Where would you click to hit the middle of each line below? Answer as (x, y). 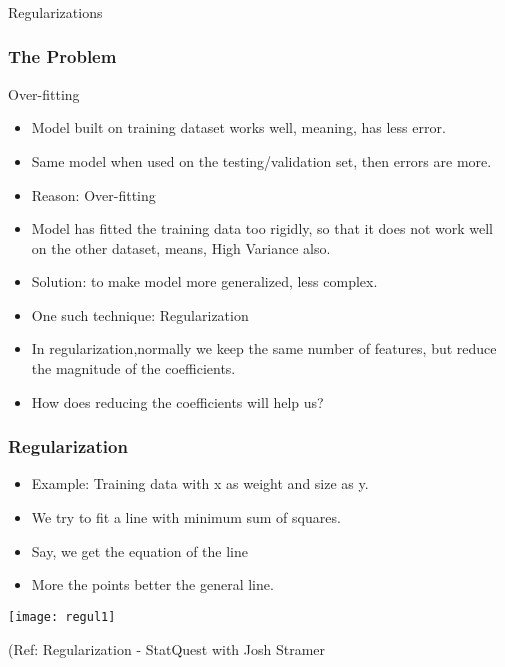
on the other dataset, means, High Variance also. (181, 247)
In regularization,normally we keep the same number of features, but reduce (264, 348)
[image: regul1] (62, 616)
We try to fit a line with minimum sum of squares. (186, 517)
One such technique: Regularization (140, 314)
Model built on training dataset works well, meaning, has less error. (238, 127)
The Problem (62, 56)
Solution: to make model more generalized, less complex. (204, 281)
